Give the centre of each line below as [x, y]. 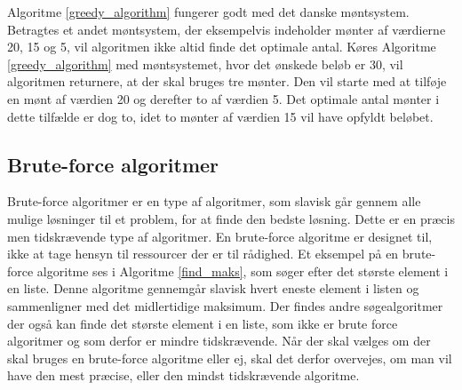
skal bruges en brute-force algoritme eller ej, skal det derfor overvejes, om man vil [230, 358]
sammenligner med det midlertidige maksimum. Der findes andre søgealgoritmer [225, 305]
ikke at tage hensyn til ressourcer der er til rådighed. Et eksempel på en [203, 254]
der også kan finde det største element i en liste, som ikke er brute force [203, 323]
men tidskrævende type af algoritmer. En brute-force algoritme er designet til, [220, 236]
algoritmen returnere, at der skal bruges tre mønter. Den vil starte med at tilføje [227, 81]
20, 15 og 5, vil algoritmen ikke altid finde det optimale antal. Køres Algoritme [222, 47]
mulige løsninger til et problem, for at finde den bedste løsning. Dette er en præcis [231, 218]
